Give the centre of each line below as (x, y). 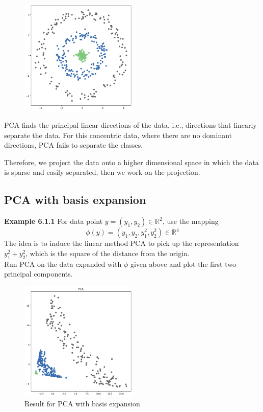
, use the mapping (190, 221)
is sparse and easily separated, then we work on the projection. (102, 172)
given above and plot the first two (183, 264)
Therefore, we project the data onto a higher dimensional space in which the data (131, 162)
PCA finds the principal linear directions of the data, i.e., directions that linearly (130, 125)
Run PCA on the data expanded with (63, 264)
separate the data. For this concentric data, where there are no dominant (118, 135)
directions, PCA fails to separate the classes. (74, 145)
